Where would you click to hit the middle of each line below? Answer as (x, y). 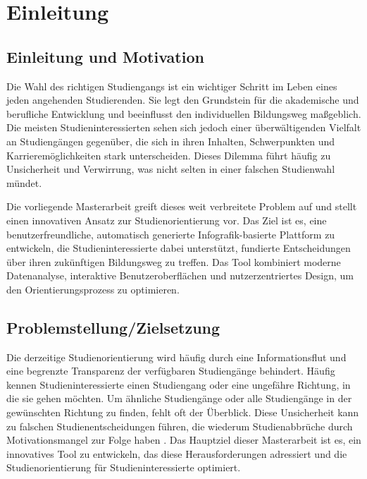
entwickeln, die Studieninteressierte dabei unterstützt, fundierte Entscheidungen (179, 248)
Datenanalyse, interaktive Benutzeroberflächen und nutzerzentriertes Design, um (180, 275)
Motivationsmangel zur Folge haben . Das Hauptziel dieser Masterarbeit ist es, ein (184, 440)
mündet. (24, 182)
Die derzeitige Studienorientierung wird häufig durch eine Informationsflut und (176, 357)
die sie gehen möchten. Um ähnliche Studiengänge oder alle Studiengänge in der (179, 398)
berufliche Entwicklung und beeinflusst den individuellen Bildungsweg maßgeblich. (184, 113)
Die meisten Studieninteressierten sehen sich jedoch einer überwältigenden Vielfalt (184, 127)
